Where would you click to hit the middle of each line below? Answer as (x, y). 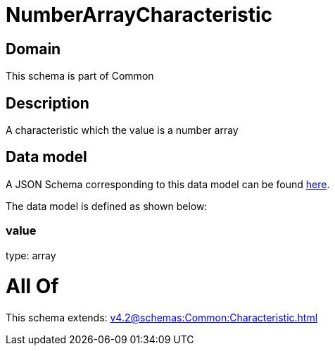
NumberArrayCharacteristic (139, 15)
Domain (33, 49)
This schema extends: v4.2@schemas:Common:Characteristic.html (162, 318)
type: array (31, 255)
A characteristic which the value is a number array (122, 130)
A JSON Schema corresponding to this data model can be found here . (168, 184)
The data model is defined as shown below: (107, 206)
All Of (32, 287)
